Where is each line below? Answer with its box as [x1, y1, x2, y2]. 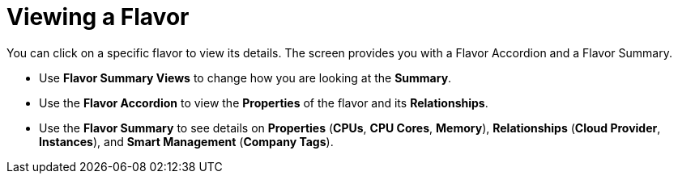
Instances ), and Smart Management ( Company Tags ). [39, 134, 334, 149]
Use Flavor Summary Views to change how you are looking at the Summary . [39, 70, 452, 85]
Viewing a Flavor [6, 3, 190, 31]
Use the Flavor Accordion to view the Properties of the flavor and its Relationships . [39, 95, 488, 110]
